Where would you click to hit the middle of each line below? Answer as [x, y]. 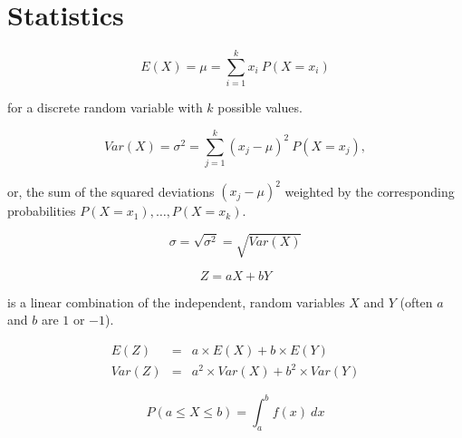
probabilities [42, 211]
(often [416, 302]
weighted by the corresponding [370, 191]
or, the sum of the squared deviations [111, 191]
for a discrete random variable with [105, 107]
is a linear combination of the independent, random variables [176, 302]
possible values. [260, 107]
